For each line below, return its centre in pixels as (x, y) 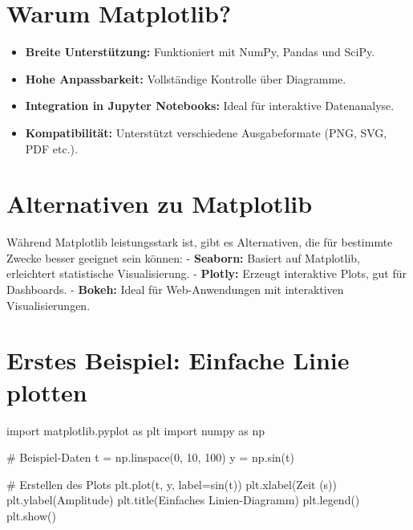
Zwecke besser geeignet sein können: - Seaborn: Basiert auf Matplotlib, (183, 257)
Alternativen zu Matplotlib (160, 204)
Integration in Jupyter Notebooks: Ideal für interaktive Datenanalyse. (210, 106)
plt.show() (31, 515)
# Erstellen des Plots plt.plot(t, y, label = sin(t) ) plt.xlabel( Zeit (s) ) (172, 484)
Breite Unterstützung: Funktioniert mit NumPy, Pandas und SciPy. (200, 52)
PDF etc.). (51, 148)
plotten (47, 391)
